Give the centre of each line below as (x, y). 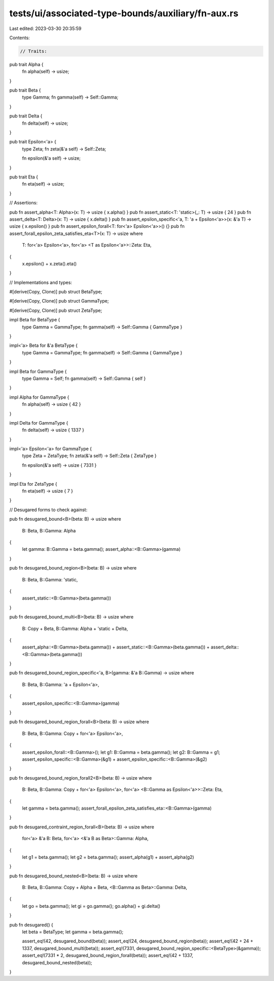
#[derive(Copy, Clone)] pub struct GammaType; (59, 301)
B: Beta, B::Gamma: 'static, (50, 579)
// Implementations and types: (41, 282)
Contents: (20, 38)
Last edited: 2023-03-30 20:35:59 (45, 28)
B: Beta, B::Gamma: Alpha (49, 530)
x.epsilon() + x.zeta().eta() (49, 263)
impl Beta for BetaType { (35, 320)
